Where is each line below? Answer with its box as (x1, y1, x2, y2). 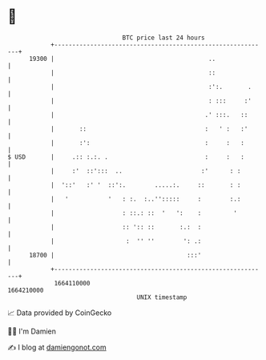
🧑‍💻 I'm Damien (7, 326, 57, 336)
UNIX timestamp (136, 293, 187, 301)
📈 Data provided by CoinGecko (7, 308, 112, 318)
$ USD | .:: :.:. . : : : (7, 152, 245, 161)
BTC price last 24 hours (122, 34, 205, 42)
